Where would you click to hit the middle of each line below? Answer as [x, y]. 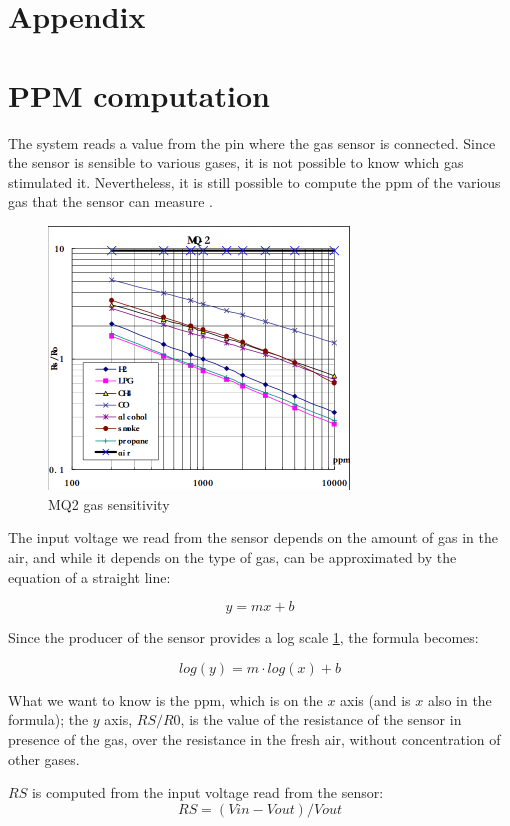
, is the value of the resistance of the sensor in [321, 719]
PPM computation [139, 94]
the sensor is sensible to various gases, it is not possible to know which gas [236, 162]
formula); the [48, 719]
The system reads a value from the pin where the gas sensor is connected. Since [252, 142]
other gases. [44, 758]
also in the [459, 699]
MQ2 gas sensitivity [109, 503]
